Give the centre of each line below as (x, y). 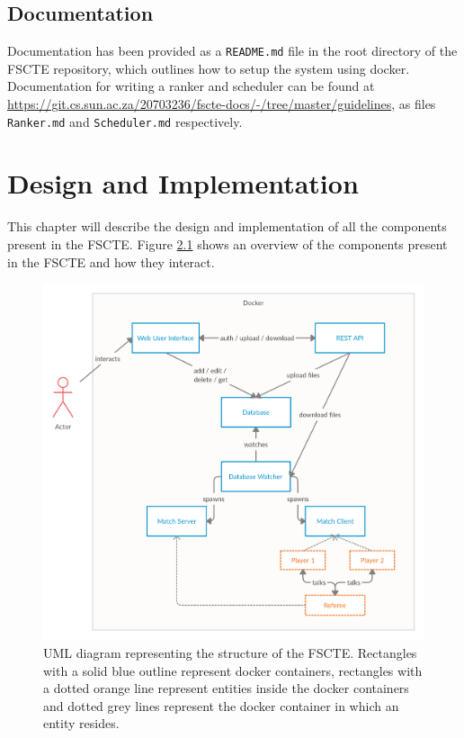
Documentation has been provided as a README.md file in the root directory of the (232, 51)
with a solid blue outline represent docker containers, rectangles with (233, 670)
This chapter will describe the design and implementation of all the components (227, 226)
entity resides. (81, 723)
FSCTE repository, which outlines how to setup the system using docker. (209, 68)
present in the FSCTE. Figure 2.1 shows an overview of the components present (228, 244)
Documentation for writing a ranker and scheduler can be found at (191, 86)
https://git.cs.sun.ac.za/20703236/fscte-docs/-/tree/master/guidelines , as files (222, 104)
